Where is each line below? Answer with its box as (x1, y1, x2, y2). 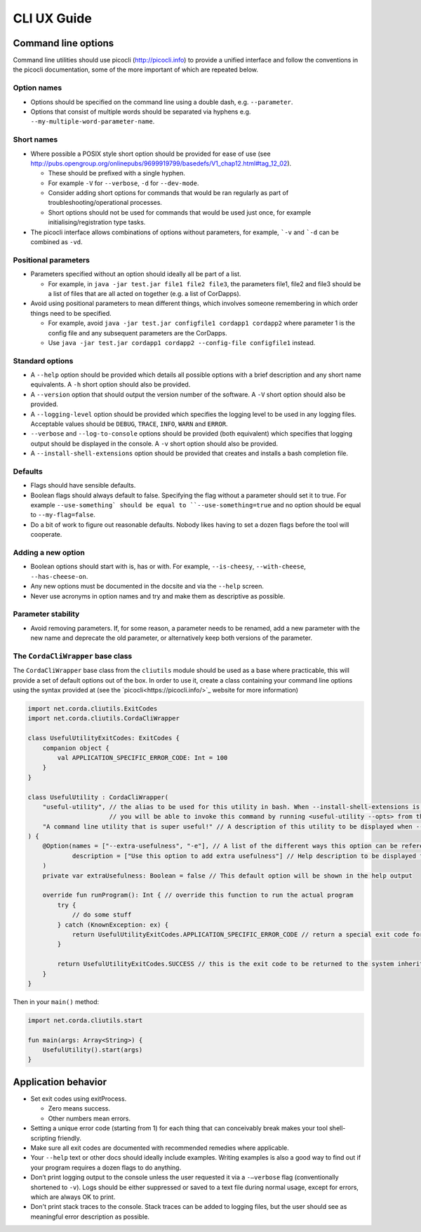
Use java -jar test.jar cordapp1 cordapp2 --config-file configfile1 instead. (48, 338, 316, 347)
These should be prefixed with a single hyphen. (48, 169, 186, 178)
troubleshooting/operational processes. (48, 199, 163, 207)
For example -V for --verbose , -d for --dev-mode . (48, 179, 199, 187)
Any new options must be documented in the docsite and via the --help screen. (30, 582, 265, 591)
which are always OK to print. (30, 1193, 116, 1201)
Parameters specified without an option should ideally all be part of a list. (30, 270, 241, 279)
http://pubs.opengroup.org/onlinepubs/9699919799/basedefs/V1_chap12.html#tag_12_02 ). (30, 159, 292, 168)
